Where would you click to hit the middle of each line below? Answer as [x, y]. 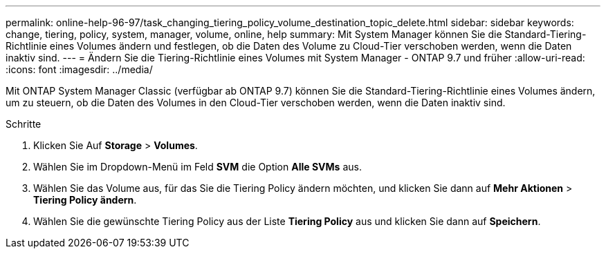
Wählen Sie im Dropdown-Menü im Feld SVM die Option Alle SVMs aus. [198, 167]
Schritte [24, 124]
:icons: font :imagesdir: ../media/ [79, 69]
